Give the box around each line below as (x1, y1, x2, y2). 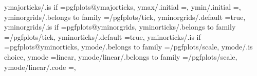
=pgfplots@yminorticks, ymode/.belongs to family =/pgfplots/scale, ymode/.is (4, 41, 253, 52)
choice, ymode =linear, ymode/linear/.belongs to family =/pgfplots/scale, (4, 51, 237, 62)
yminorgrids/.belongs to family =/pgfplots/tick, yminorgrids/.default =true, (4, 11, 246, 22)
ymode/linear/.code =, (4, 61, 76, 72)
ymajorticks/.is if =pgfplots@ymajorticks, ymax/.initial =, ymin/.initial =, (4, 2, 241, 12)
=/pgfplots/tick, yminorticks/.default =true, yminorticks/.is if (4, 31, 201, 42)
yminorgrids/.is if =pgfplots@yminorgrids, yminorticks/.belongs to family (4, 21, 236, 32)
